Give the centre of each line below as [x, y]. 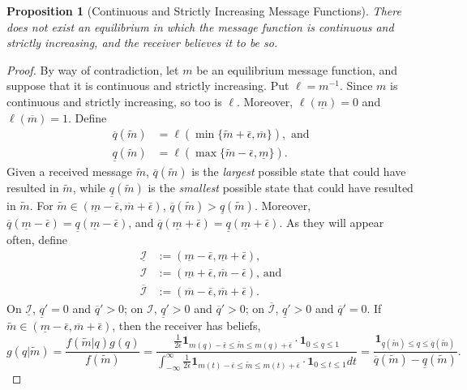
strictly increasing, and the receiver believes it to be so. [142, 43]
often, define [37, 240]
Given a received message [70, 171]
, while [89, 188]
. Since [356, 86]
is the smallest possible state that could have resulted [281, 188]
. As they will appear [332, 222]
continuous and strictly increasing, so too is [114, 101]
